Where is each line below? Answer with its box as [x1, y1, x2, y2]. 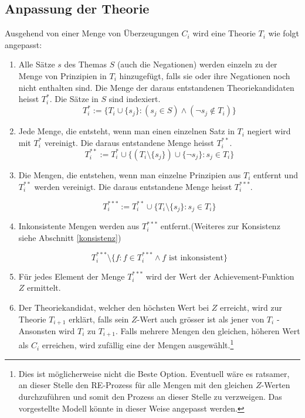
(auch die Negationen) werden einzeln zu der [117, 58, 277, 70]
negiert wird [247, 125, 291, 137]
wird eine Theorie [192, 27, 256, 39]
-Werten [261, 379, 290, 391]
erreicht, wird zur [220, 301, 283, 313]
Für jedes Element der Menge [18, 270, 125, 282]
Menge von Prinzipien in [18, 69, 107, 81]
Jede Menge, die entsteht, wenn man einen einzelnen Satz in [18, 125, 235, 137]
